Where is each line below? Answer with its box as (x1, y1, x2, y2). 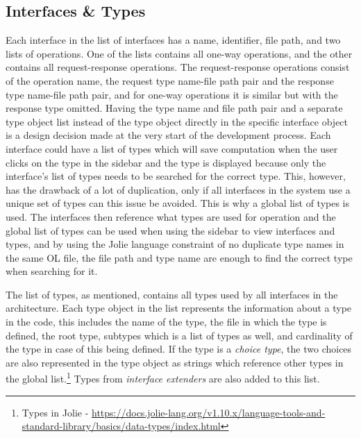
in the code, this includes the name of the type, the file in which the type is (6, 314, 327, 329)
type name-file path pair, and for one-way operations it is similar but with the (6, 87, 338, 101)
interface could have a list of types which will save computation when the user (6, 141, 338, 155)
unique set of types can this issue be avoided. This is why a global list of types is (6, 196, 350, 210)
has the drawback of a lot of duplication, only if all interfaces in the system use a (6, 182, 351, 196)
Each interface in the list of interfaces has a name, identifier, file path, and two (6, 33, 341, 47)
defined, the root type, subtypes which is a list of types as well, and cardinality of (6, 328, 353, 342)
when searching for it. (6, 264, 98, 278)
